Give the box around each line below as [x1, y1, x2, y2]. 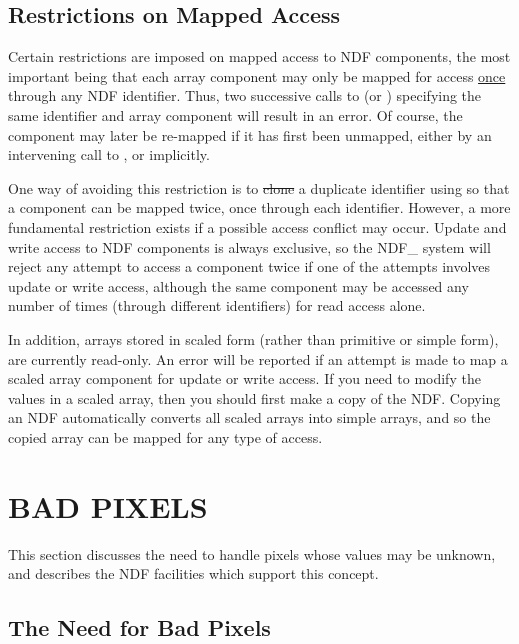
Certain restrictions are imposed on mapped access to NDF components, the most [8, 46, 511, 67]
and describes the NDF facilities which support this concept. [8, 563, 379, 584]
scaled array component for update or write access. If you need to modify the [8, 368, 481, 389]
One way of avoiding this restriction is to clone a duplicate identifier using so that [8, 177, 510, 198]
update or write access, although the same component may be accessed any [8, 275, 469, 296]
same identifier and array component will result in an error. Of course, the [8, 104, 463, 125]
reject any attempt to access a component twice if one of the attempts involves [8, 256, 491, 277]
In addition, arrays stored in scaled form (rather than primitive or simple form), [8, 328, 499, 349]
